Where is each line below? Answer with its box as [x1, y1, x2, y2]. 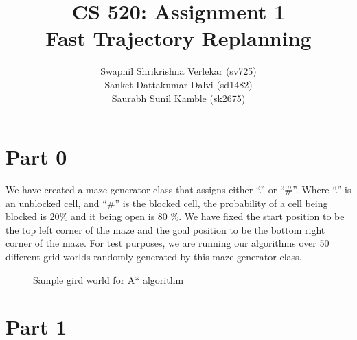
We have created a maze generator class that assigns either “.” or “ [5, 182, 285, 197]
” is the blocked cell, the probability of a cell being [115, 195, 328, 210]
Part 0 [5, 143, 67, 171]
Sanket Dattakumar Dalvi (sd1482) [104, 77, 253, 91]
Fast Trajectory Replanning [45, 24, 312, 52]
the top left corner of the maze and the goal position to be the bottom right [5, 222, 325, 236]
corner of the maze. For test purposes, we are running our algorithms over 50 [5, 236, 330, 250]
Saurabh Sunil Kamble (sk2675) [111, 90, 246, 105]
